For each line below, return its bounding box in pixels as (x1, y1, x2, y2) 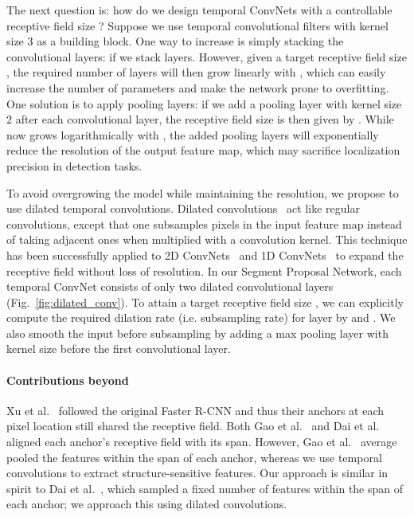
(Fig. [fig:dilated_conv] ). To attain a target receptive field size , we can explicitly (6, 293, 404, 310)
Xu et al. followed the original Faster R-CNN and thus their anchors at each (6, 401, 385, 418)
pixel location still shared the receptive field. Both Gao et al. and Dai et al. (6, 417, 380, 434)
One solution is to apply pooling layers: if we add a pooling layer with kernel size (6, 95, 402, 112)
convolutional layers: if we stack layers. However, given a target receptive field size (6, 48, 407, 65)
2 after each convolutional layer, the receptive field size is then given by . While (6, 111, 394, 127)
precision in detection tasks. (6, 157, 143, 174)
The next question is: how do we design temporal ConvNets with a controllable (6, 2, 393, 18)
